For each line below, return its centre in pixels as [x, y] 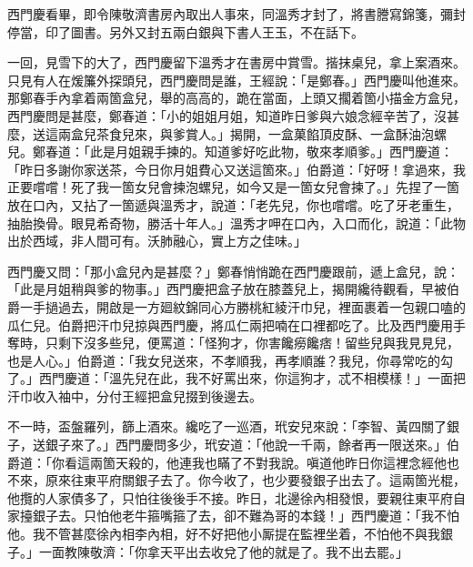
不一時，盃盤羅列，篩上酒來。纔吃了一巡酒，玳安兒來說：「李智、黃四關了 [227, 426]
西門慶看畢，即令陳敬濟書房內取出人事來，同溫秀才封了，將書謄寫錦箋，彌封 [236, 14]
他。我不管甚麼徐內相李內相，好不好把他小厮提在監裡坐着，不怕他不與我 [224, 534]
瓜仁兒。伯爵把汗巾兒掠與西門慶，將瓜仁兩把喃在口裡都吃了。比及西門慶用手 [236, 324]
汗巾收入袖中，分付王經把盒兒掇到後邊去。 [135, 395]
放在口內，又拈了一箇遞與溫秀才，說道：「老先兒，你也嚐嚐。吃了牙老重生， [233, 204]
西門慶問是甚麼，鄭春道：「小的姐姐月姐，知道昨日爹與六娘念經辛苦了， [221, 115]
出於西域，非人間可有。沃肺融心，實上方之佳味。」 [157, 241]
